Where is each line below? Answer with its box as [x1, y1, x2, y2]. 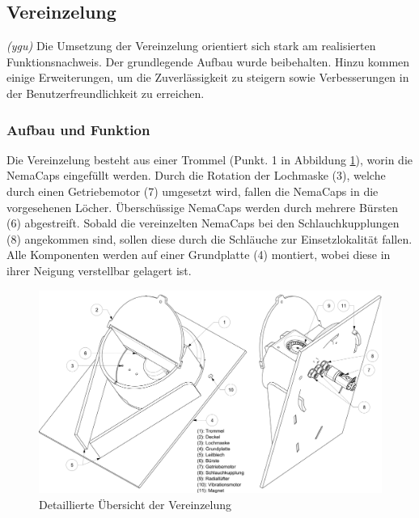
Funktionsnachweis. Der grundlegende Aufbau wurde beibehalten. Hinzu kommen [6, 53, 410, 70]
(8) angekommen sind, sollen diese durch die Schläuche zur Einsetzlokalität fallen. [6, 230, 413, 247]
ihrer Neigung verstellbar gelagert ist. [6, 261, 192, 278]
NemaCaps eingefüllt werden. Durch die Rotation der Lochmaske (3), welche [6, 167, 386, 184]
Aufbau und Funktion [6, 119, 150, 139]
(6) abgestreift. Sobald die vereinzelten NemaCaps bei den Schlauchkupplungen [6, 214, 400, 231]
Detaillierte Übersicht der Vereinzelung [39, 495, 232, 512]
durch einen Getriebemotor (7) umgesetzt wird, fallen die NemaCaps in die [6, 182, 379, 199]
